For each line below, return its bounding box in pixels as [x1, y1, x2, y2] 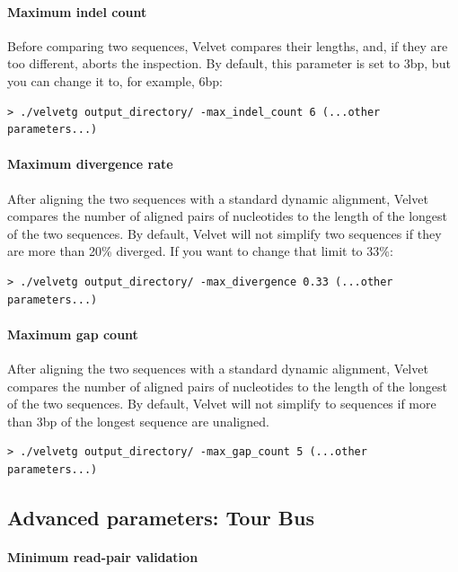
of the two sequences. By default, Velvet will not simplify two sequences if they [7, 224, 442, 242]
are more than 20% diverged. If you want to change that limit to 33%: [7, 242, 393, 260]
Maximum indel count [7, 2, 147, 21]
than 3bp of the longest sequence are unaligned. [7, 411, 269, 430]
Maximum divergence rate [7, 154, 173, 173]
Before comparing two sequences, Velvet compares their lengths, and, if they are [7, 36, 448, 55]
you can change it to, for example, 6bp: [7, 71, 223, 90]
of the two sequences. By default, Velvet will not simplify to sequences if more [7, 394, 436, 413]
